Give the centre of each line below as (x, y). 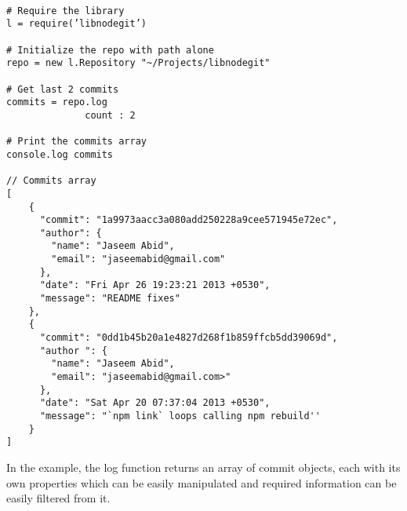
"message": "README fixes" (110, 299)
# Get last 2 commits (63, 89)
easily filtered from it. (58, 498)
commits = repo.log (57, 102)
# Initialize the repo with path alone (110, 50)
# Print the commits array (76, 142)
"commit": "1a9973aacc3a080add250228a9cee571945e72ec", (189, 220)
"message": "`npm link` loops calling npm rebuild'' (180, 416)
